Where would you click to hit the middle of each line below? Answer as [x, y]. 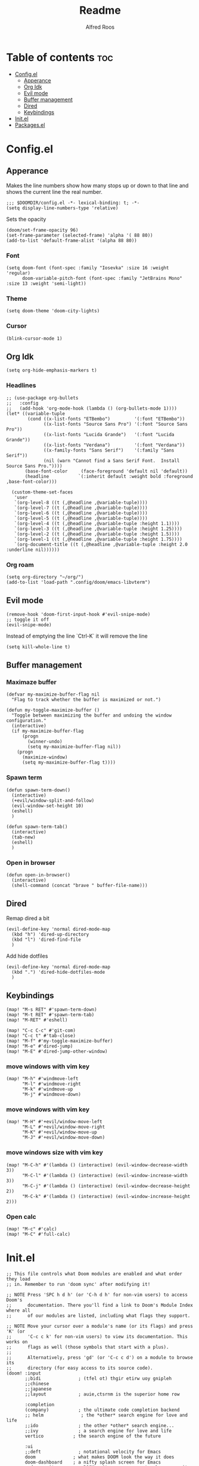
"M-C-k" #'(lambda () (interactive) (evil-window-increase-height [106, 1196]
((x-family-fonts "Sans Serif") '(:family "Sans [109, 450]
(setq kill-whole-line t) [38, 647]
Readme [100, 10]
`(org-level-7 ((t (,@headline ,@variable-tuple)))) [81, 508]
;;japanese [38, 1389]
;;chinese [37, 1383]
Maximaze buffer [31, 682]
